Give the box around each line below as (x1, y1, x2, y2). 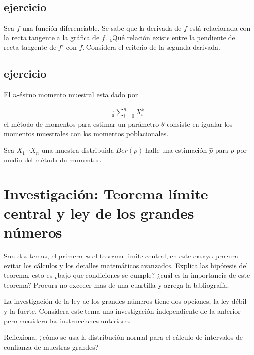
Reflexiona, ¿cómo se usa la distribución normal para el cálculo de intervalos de (4, 332, 243, 342)
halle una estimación (145, 145, 207, 155)
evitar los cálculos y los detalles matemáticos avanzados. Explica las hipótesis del (4, 260, 248, 270)
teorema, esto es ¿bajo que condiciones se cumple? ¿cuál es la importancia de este (4, 270, 250, 280)
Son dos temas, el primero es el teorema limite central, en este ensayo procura (4, 250, 238, 260)
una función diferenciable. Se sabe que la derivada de (22, 23, 182, 33)
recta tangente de (4, 42, 56, 52)
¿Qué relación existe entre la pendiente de (109, 32, 235, 42)
